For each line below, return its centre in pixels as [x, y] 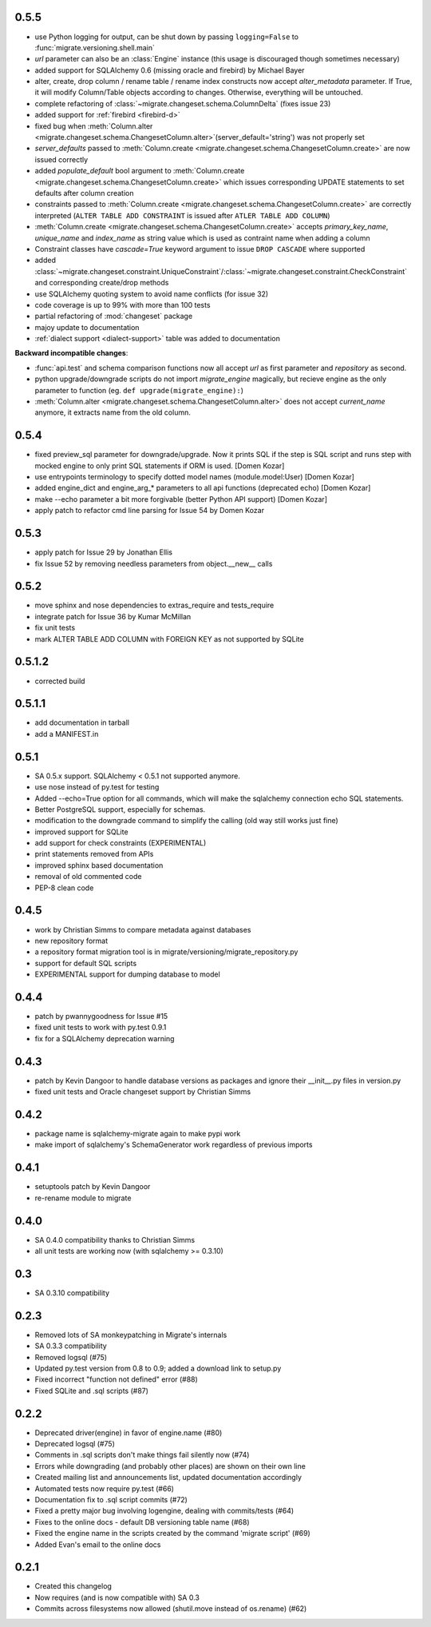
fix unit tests [55, 628]
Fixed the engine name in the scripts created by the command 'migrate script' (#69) [172, 1534]
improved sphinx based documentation [99, 865]
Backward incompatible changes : [71, 353]
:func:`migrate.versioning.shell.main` [95, 47]
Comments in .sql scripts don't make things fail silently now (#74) [142, 1455]
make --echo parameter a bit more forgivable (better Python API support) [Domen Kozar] [181, 499]
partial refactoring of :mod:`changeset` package [114, 316]
